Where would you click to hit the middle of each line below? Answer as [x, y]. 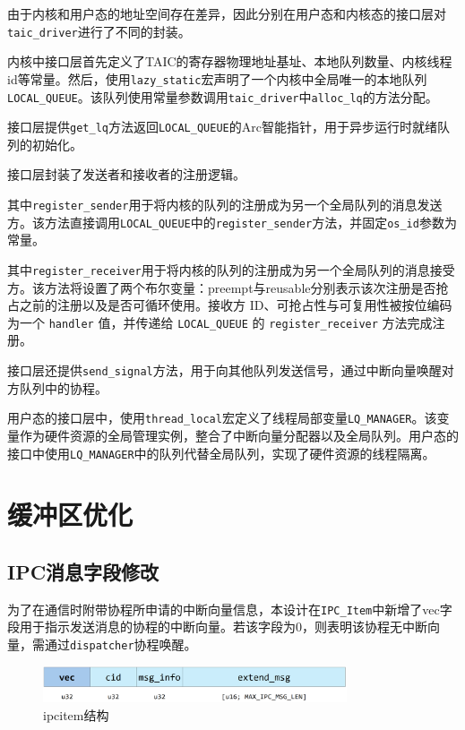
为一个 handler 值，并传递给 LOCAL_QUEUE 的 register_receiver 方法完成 [220, 322]
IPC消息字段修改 [83, 571]
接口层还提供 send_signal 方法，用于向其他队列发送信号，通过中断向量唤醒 [224, 370]
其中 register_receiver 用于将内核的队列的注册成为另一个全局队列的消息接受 [231, 269]
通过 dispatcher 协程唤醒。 [121, 644]
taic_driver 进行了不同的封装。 [99, 31]
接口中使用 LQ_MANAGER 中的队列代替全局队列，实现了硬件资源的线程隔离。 [221, 453]
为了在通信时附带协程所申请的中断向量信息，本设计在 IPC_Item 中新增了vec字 [230, 609]
